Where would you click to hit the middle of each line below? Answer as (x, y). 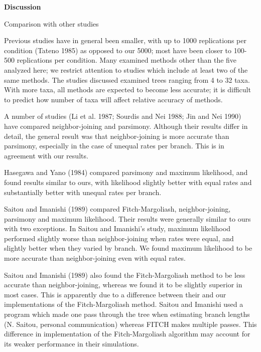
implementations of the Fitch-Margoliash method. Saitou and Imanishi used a (124, 304)
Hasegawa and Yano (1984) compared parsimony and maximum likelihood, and (126, 172)
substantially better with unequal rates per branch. (83, 192)
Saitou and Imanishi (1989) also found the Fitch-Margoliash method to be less (125, 275)
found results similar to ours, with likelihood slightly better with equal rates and (128, 182)
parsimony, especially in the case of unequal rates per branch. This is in (114, 146)
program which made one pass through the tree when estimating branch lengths (127, 314)
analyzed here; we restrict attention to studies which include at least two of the (126, 69)
